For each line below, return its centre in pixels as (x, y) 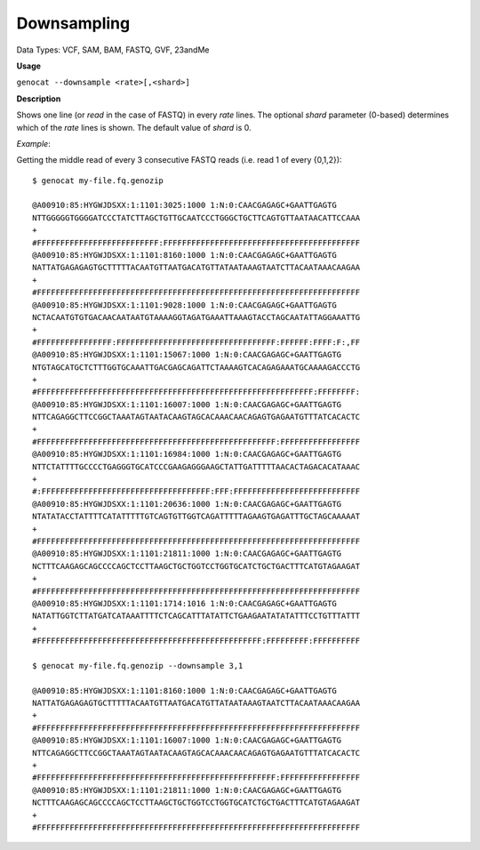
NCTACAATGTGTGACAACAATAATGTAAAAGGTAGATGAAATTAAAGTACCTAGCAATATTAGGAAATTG (196, 317)
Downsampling (73, 23)
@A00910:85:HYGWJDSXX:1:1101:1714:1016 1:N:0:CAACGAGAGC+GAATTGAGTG (184, 603)
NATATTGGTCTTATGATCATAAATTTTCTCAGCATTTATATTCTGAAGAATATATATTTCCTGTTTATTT (196, 616)
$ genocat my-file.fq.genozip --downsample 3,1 (138, 666)
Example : (33, 143)
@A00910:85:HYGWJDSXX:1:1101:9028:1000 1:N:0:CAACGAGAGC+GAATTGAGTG (184, 305)
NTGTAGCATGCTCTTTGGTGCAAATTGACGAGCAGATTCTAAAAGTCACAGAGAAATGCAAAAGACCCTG (196, 367)
